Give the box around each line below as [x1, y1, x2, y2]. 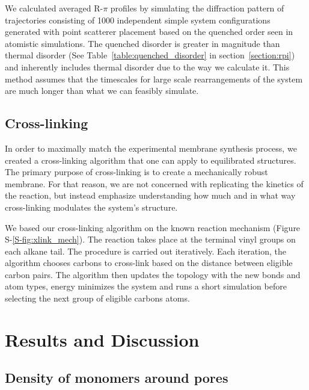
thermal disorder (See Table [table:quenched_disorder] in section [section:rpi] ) [5, 49, 295, 61]
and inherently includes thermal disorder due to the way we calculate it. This [5, 60, 290, 73]
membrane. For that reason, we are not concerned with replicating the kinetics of [5, 177, 304, 190]
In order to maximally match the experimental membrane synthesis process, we [5, 141, 297, 154]
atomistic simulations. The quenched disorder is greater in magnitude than [5, 37, 280, 49]
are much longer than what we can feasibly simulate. [5, 84, 199, 97]
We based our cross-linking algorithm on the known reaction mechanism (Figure [5, 221, 301, 234]
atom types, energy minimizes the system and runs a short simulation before [5, 280, 287, 292]
